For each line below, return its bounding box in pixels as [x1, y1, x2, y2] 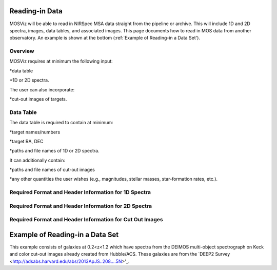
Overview [9, 48, 34, 55]
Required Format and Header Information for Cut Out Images [9, 216, 164, 223]
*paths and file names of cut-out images [9, 167, 95, 173]
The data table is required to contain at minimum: [9, 120, 113, 126]
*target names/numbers [9, 129, 61, 135]
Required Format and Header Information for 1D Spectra [9, 189, 151, 196]
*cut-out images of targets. [9, 96, 67, 102]
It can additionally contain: [9, 157, 66, 163]
